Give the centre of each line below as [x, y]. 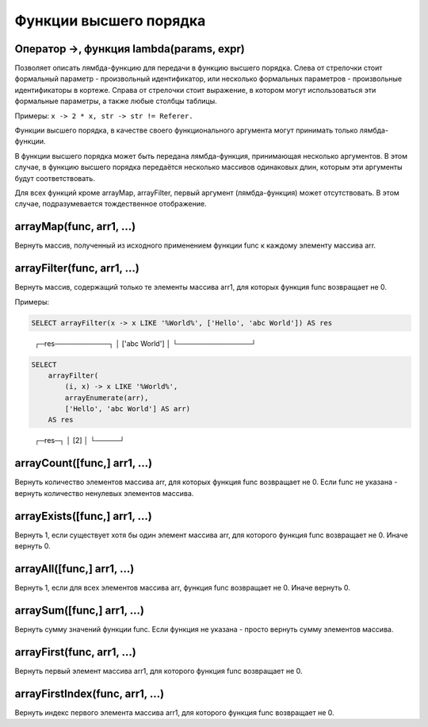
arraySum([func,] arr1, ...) [80, 610]
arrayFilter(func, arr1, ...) [77, 269]
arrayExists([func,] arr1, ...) [83, 516]
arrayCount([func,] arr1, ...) [84, 463]
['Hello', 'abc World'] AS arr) [127, 409]
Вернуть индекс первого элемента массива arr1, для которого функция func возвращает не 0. [174, 712]
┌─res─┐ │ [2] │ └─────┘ [80, 440]
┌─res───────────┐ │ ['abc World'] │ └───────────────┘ [145, 343]
